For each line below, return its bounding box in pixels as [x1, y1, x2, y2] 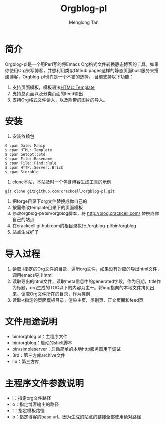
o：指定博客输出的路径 [12, 401, 59, 407]
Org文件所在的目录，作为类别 [29, 291, 91, 297]
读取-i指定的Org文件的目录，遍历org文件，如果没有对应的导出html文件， [12, 266, 162, 272]
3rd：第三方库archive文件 [12, 352, 66, 358]
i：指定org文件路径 [12, 395, 51, 401]
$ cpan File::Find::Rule [5, 160, 57, 166]
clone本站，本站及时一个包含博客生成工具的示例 [12, 179, 112, 185]
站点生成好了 [12, 229, 39, 235]
